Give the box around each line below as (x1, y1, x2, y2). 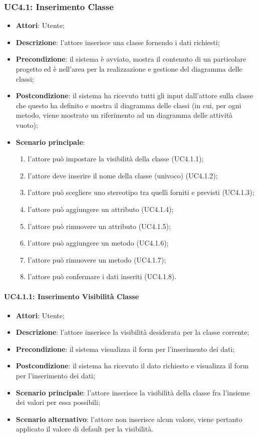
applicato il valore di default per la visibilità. (16, 423, 153, 434)
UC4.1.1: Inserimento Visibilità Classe (4, 291, 139, 301)
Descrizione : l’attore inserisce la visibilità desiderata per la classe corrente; (16, 327, 249, 337)
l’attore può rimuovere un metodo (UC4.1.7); (28, 254, 166, 265)
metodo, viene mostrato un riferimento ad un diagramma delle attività (16, 110, 233, 120)
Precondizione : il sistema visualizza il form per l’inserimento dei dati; (16, 343, 235, 354)
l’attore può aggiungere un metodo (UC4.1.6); (28, 238, 169, 248)
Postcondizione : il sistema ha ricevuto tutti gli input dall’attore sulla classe (16, 90, 253, 101)
